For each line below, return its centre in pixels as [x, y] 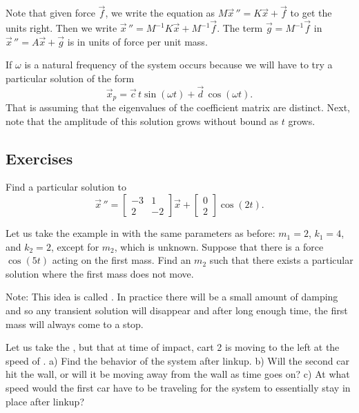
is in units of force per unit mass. [137, 41]
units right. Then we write [61, 28]
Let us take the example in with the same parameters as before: [140, 233]
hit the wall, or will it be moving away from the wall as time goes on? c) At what [178, 374]
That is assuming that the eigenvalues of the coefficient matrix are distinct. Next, [178, 107]
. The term [240, 28]
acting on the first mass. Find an [122, 260]
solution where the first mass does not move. [100, 273]
